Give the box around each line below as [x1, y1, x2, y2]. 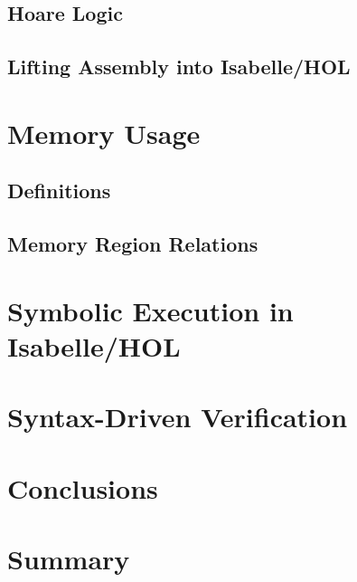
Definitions [7, 177, 111, 205]
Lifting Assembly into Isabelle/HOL [7, 52, 351, 81]
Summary [7, 540, 130, 577]
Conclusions [7, 469, 158, 506]
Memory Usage [7, 114, 201, 151]
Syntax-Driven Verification [7, 398, 348, 435]
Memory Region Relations [7, 230, 258, 258]
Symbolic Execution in [7, 291, 294, 329]
